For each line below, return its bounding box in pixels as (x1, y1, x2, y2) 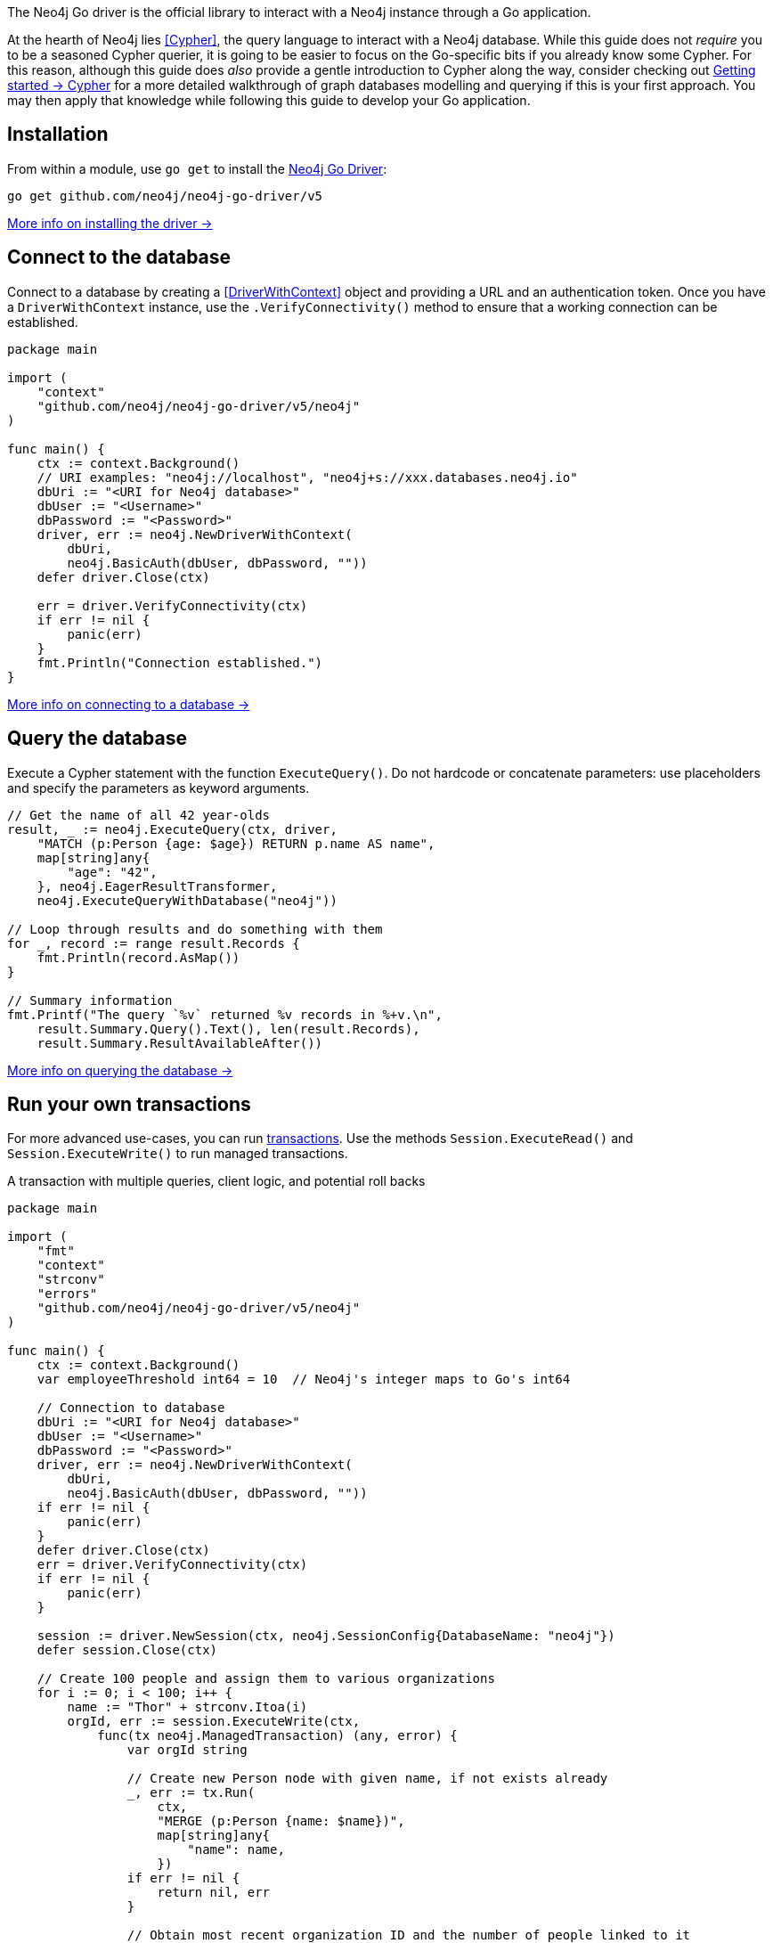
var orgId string (126, 1743, 248, 1758)
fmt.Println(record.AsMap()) (37, 950, 240, 965)
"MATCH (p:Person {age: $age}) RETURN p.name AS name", (37, 836, 435, 851)
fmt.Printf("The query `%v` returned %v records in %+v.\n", (7, 1007, 443, 1022)
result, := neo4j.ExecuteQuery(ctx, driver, (7, 821, 338, 837)
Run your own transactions (7, 1092, 251, 1115)
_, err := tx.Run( (126, 1785, 256, 1800)
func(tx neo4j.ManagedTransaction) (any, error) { (97, 1728, 458, 1743)
